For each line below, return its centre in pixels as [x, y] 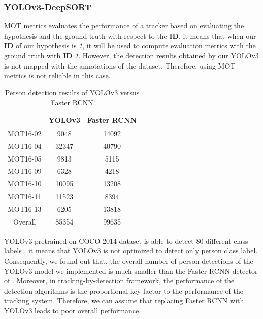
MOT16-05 [25, 158]
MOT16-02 [25, 133]
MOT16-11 [25, 196]
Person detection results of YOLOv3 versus [72, 92]
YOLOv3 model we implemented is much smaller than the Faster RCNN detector [131, 270]
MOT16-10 [25, 184]
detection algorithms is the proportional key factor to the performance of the [124, 290]
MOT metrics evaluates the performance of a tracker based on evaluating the [124, 26]
